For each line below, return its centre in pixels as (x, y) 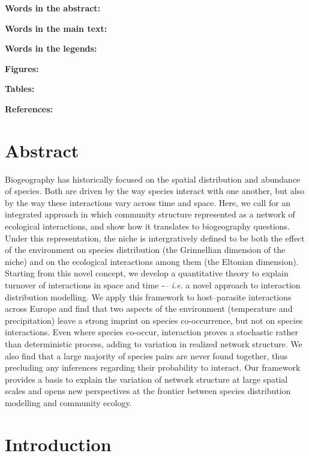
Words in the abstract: (53, 8)
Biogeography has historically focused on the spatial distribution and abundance (153, 179)
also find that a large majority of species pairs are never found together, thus (146, 355)
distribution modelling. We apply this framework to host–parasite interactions (148, 296)
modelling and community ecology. (68, 402)
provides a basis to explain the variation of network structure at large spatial (146, 379)
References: (29, 108)
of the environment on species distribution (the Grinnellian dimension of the (145, 250)
